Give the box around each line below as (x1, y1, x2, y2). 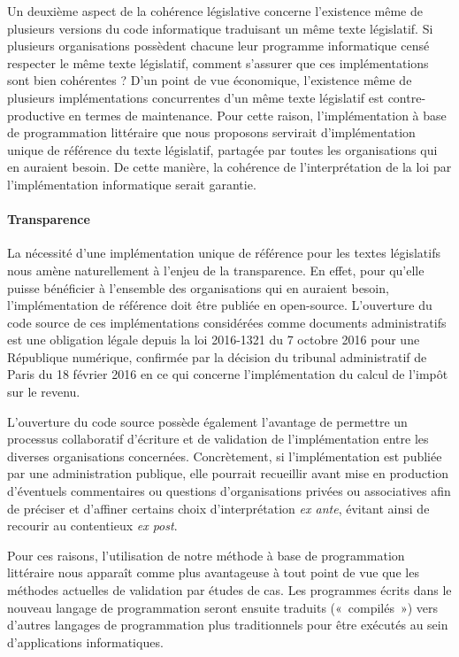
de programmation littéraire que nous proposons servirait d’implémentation (7, 123, 416, 142)
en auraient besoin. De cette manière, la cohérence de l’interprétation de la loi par (7, 158, 452, 176)
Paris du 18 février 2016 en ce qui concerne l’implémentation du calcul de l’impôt (7, 365, 448, 383)
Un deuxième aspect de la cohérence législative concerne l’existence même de (7, 2, 423, 19)
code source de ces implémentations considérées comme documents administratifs (7, 313, 447, 331)
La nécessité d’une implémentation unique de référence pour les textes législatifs (7, 243, 440, 262)
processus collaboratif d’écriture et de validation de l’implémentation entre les (7, 429, 429, 448)
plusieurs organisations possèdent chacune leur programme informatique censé (7, 36, 430, 55)
